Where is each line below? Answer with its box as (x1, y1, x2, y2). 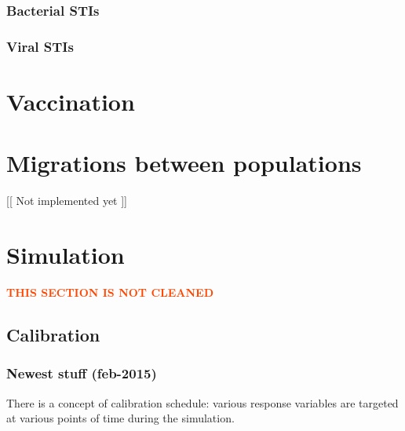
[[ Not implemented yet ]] (6, 192, 127, 209)
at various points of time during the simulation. (6, 410, 235, 426)
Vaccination (6, 85, 135, 117)
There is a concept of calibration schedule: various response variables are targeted (6, 394, 399, 411)
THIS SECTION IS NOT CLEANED (6, 283, 214, 300)
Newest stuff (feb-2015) (6, 363, 157, 383)
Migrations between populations (6, 147, 362, 179)
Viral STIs (6, 36, 74, 56)
